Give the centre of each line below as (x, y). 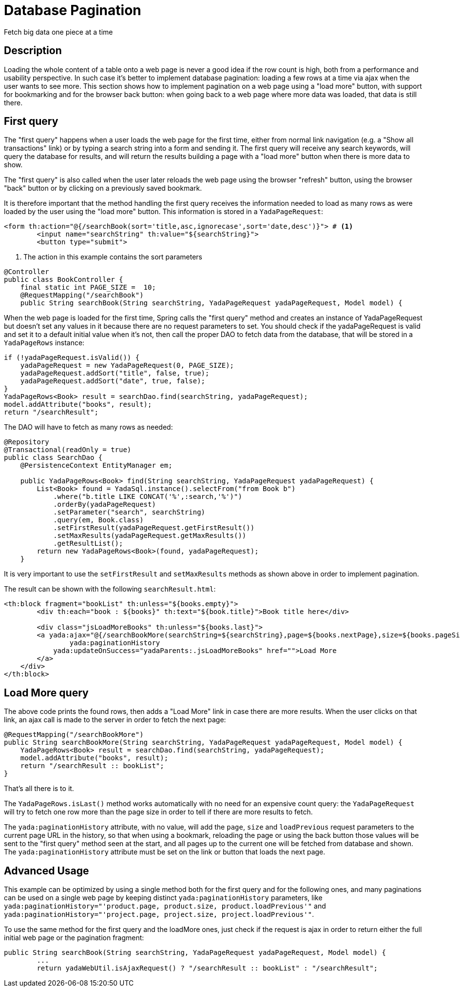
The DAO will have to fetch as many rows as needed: (88, 427)
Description (33, 51)
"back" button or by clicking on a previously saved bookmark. (103, 188)
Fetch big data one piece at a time (58, 32)
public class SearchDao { (53, 458)
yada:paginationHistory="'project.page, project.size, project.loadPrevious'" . (159, 914)
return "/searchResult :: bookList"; (92, 766)
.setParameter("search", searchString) (129, 512)
